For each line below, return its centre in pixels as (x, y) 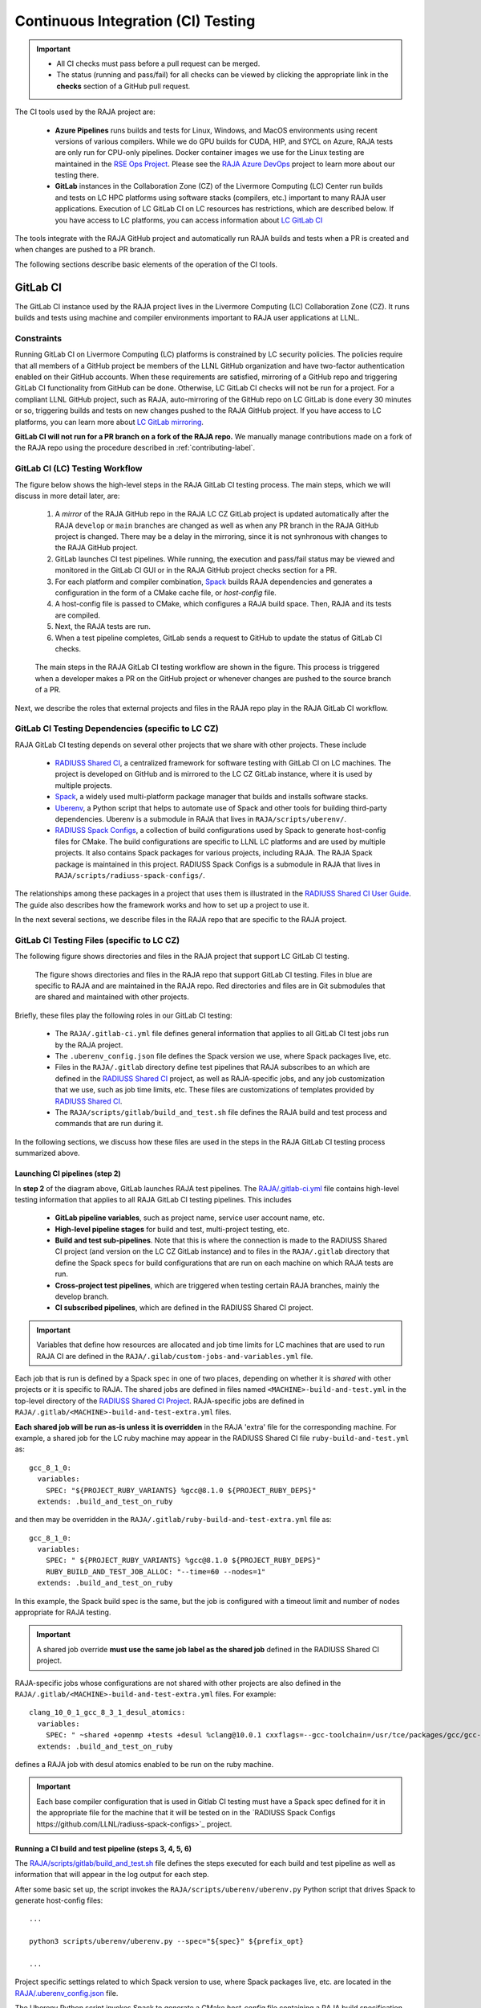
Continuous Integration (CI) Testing (135, 21)
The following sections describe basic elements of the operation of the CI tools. (146, 264)
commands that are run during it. (109, 1124)
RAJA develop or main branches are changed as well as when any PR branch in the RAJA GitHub (217, 525)
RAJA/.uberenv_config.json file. (67, 1993)
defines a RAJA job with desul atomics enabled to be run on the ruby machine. (144, 1764)
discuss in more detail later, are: (67, 496)
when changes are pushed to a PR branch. (85, 250)
